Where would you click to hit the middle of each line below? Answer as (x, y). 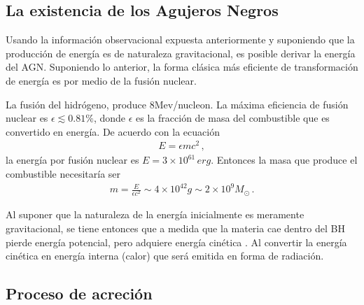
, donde (110, 118)
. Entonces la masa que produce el (284, 160)
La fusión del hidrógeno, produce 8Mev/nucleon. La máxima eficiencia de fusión (177, 104)
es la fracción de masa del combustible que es (233, 118)
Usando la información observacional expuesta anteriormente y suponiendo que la (180, 40)
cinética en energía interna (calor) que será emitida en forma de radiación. (165, 256)
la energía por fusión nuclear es (72, 160)
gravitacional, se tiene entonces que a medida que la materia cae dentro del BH (175, 228)
